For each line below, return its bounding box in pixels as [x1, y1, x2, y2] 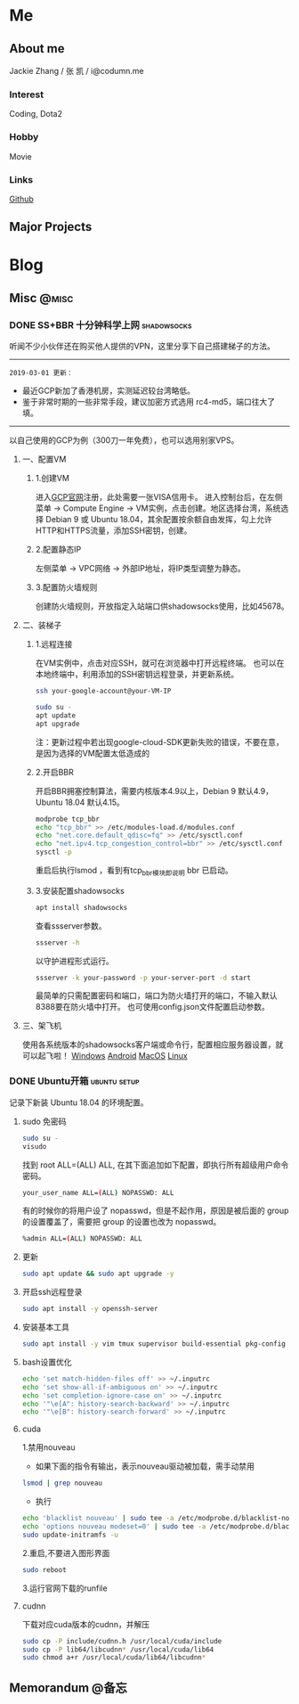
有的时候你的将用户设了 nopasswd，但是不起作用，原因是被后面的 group [21, 1205, 289, 1217]
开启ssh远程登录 [21, 1287, 83, 1298]
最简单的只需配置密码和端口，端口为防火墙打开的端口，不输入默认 [35, 990, 278, 1001]
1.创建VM [35, 473, 69, 484]
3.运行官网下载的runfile [21, 1583, 109, 1593]
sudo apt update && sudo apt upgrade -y [21, 1269, 174, 1279]
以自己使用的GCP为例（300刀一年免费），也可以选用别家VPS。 [9, 435, 239, 446]
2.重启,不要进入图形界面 [21, 1547, 110, 1558]
